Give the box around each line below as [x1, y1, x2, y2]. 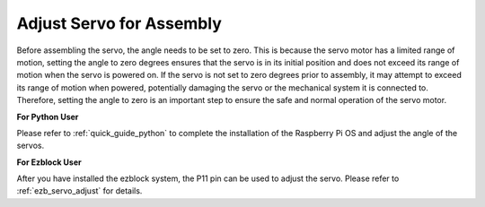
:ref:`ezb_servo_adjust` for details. [16, 185, 143, 196]
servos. [16, 140, 45, 151]
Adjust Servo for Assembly [16, 13, 222, 33]
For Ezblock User [16, 157, 82, 168]
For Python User [16, 111, 79, 122]
